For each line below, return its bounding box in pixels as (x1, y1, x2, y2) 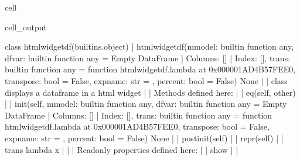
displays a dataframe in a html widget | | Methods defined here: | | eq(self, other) (5, 86, 296, 98)
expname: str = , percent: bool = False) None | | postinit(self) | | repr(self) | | (5, 131, 284, 144)
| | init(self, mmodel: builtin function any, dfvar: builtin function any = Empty (5, 98, 287, 110)
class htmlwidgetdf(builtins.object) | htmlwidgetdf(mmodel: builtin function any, (5, 40, 294, 53)
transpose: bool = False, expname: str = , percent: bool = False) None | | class (5, 74, 288, 86)
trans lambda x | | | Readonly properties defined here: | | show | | (5, 143, 238, 155)
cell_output (5, 20, 47, 33)
